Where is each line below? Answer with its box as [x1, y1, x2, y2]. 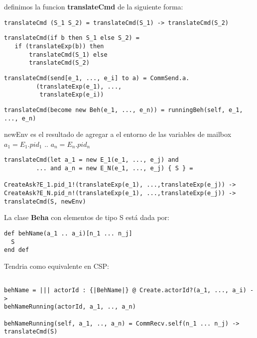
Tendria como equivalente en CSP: [4, 260, 110, 271]
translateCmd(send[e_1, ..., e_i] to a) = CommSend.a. [4, 74, 190, 82]
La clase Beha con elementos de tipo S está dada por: [4, 212, 169, 223]
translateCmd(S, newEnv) [4, 198, 86, 205]
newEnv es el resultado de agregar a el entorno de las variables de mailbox [4, 129, 232, 139]
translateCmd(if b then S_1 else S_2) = [4, 34, 140, 42]
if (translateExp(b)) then [14, 42, 104, 50]
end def [4, 246, 29, 254]
